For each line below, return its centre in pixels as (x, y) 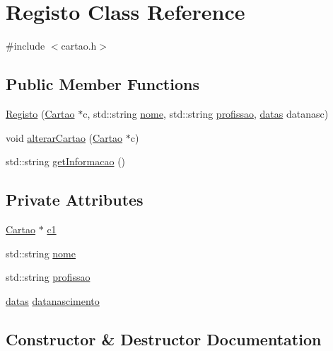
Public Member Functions (103, 84)
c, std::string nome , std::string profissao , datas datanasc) (206, 113)
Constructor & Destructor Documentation (164, 339)
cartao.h (79, 46)
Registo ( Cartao (40, 113)
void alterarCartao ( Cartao (64, 137)
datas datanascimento (53, 300)
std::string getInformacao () (66, 161)
